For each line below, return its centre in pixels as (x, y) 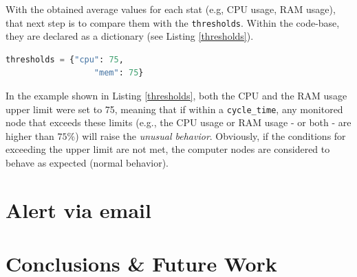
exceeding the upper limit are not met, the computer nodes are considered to (168, 149)
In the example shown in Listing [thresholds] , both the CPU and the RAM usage (176, 96)
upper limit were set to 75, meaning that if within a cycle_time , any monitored (174, 109)
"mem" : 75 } (119, 73)
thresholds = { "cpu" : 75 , (65, 59)
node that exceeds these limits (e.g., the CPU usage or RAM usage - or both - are (178, 122)
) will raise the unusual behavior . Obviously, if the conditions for (210, 135)
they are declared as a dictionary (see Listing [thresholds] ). (130, 36)
